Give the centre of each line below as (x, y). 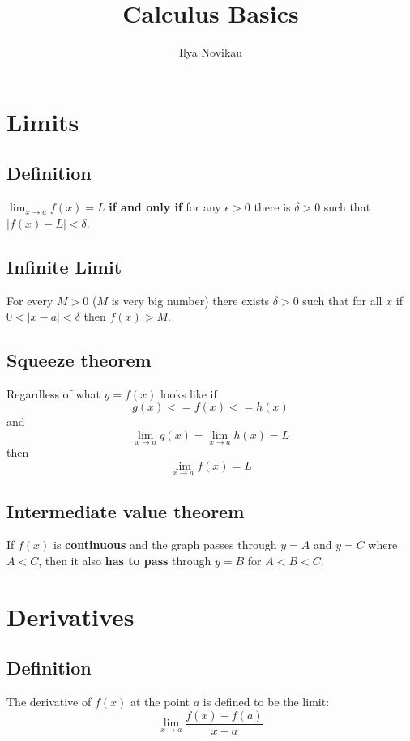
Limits (43, 121)
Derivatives (70, 616)
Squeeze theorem (79, 360)
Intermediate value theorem (126, 511)
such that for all (342, 300)
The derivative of (49, 702)
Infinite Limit (64, 266)
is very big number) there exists (190, 300)
